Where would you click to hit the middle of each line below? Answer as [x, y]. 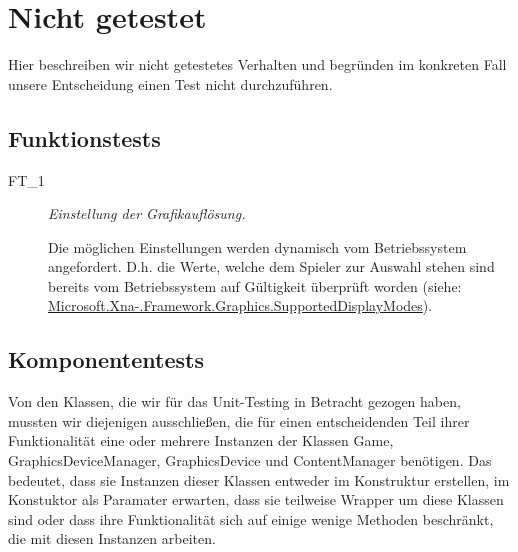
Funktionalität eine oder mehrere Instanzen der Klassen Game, [201, 440]
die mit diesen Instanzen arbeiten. [112, 538]
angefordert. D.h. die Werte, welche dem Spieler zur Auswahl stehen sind [271, 266]
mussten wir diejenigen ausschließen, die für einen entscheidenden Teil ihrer [239, 420]
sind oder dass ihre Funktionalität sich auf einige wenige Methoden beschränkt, [251, 518]
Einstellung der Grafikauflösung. [147, 213]
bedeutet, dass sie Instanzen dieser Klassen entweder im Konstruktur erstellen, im [259, 479]
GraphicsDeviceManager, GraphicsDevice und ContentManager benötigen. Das [250, 460]
